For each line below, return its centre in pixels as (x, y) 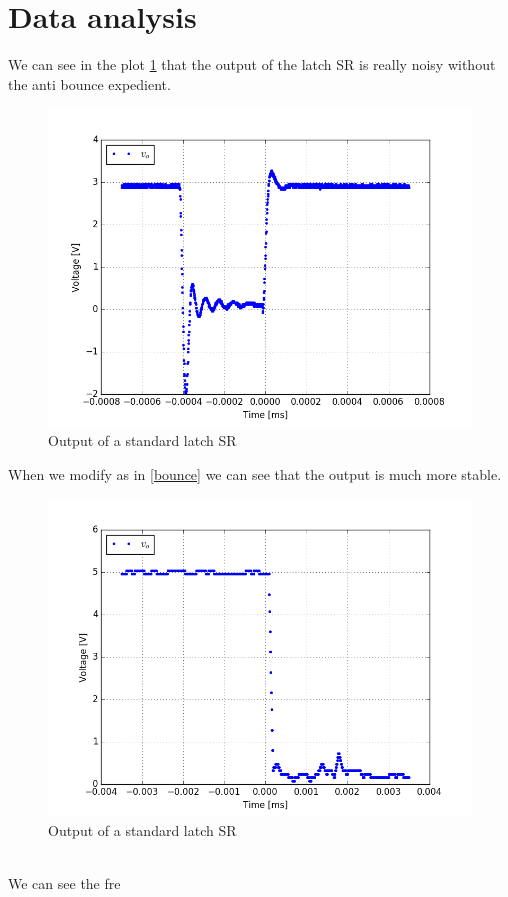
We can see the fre (64, 882)
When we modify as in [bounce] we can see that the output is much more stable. (255, 473)
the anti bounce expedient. (89, 83)
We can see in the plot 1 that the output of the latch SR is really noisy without (252, 64)
